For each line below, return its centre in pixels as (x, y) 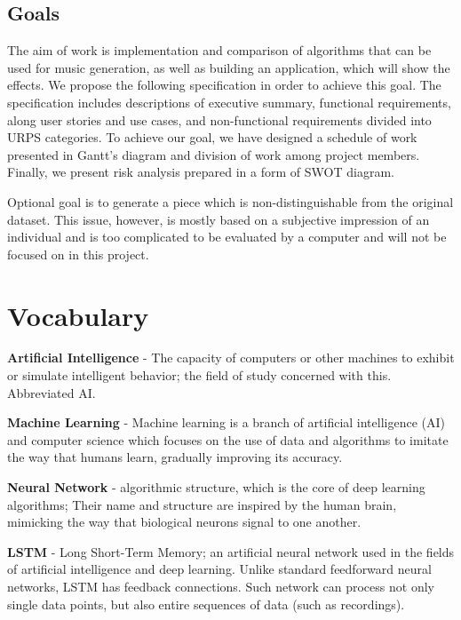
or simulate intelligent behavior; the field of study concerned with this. (199, 375)
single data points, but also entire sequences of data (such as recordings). (206, 604)
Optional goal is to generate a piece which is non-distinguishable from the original (230, 201)
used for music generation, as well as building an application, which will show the (229, 67)
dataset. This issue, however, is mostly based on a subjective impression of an (219, 219)
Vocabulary (78, 315)
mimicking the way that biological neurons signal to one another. (184, 522)
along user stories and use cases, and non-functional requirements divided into (219, 119)
